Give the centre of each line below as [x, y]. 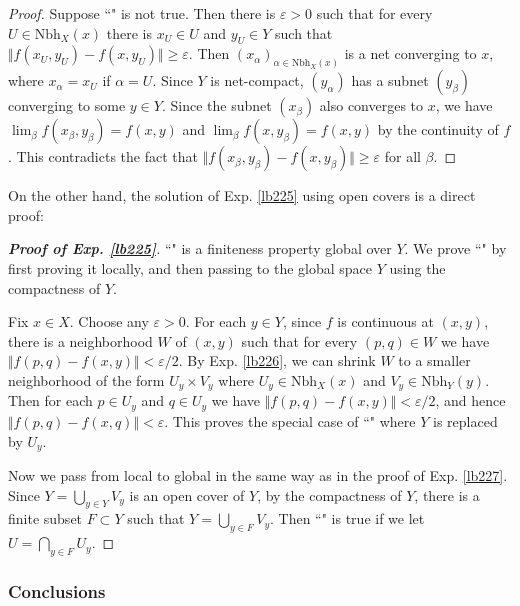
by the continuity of [438, 129]
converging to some [67, 105]
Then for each [50, 400]
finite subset [45, 518]
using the [417, 268]
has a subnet [390, 80]
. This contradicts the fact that [103, 156]
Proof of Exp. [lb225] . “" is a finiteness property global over [200, 248]
